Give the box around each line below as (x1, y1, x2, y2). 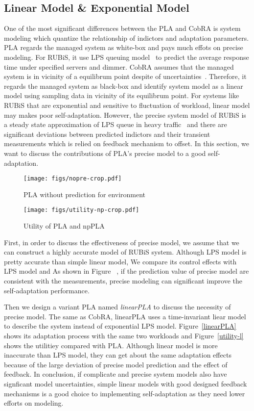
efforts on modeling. (4, 398, 64, 408)
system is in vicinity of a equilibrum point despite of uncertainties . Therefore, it (4, 71, 247, 81)
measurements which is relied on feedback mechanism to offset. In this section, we (4, 138, 250, 149)
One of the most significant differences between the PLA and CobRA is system (4, 23, 241, 33)
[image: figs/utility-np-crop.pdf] (23, 206, 139, 214)
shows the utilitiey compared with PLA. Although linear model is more (4, 340, 218, 350)
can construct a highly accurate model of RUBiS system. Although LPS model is (4, 247, 247, 257)
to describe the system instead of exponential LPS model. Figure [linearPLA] (4, 321, 236, 331)
